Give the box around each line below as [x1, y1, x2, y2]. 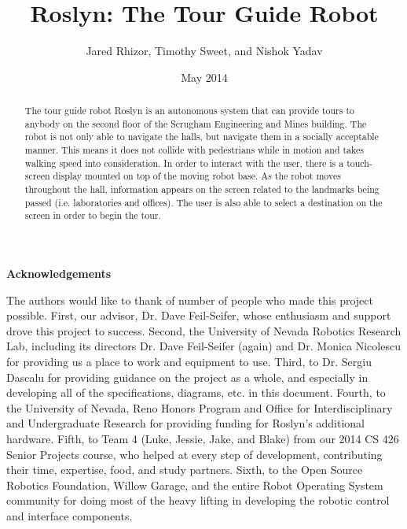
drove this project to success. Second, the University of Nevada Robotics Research [6, 322, 401, 338]
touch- [346, 156, 372, 169]
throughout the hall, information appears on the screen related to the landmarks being [24, 183, 379, 196]
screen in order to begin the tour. [24, 209, 161, 222]
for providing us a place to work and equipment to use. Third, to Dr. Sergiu [6, 353, 372, 369]
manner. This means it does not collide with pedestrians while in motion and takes [24, 143, 364, 157]
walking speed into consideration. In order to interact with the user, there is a [24, 156, 344, 169]
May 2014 [181, 68, 228, 85]
